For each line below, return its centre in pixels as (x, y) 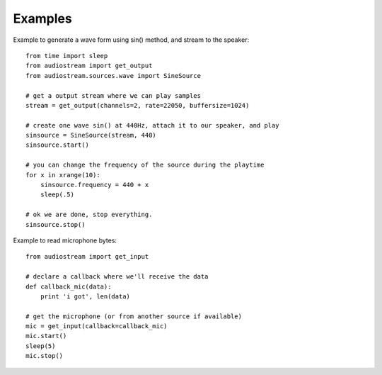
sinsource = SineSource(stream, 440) (91, 135)
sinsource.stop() (56, 224)
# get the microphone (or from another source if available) (134, 316)
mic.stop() (45, 356)
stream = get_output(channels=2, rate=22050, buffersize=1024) (138, 105)
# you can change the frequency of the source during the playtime (145, 165)
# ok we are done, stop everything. (89, 215)
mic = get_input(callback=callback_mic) (97, 326)
